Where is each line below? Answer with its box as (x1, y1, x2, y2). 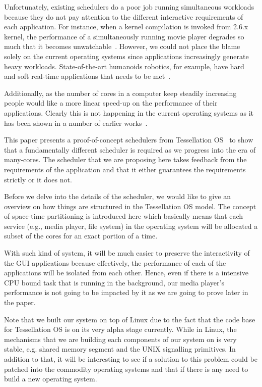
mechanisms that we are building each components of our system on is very (4, 333, 237, 344)
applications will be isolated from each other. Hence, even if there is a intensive (4, 267, 248, 278)
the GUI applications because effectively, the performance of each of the (4, 257, 226, 268)
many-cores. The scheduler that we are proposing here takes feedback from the (4, 154, 247, 165)
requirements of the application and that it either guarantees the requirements (4, 164, 246, 174)
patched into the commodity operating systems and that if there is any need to (4, 363, 248, 374)
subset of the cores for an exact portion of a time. (4, 230, 158, 241)
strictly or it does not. (4, 174, 72, 184)
